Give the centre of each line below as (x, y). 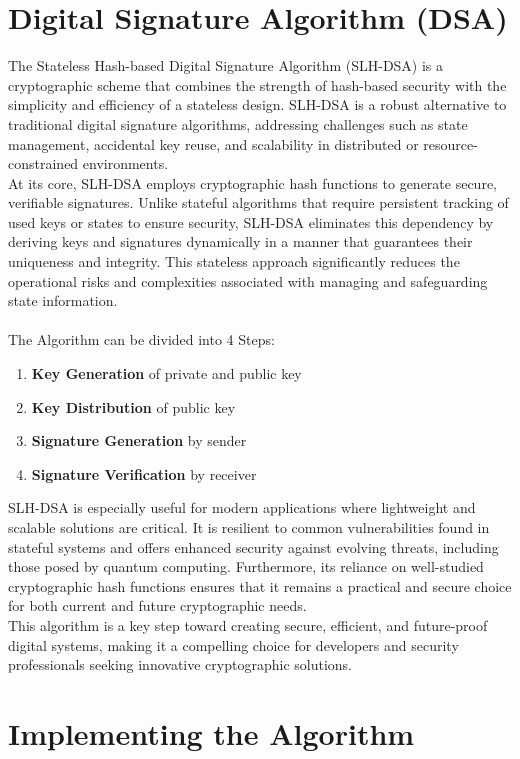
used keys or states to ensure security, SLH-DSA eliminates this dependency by (251, 221)
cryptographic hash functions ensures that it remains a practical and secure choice (260, 585)
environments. (125, 163)
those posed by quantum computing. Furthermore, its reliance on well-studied (246, 566)
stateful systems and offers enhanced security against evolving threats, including (253, 546)
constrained (43, 163)
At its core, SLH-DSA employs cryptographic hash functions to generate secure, (253, 182)
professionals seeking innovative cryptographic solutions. (180, 664)
